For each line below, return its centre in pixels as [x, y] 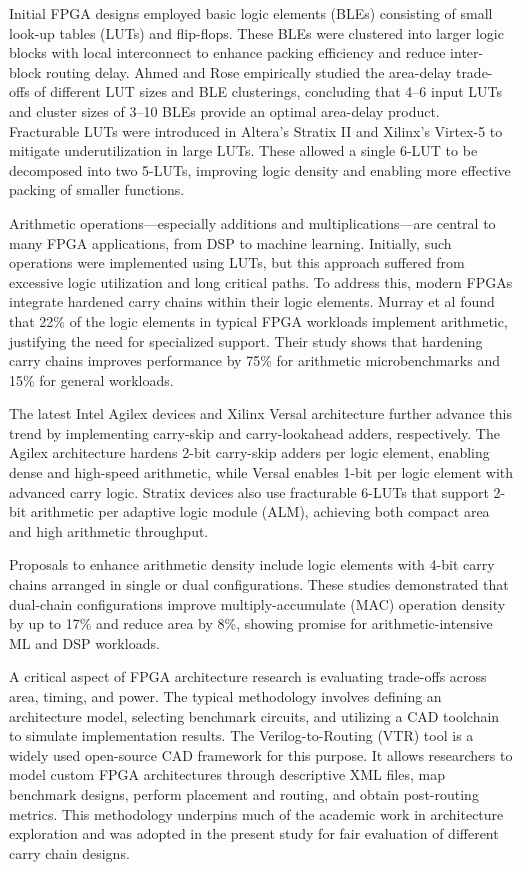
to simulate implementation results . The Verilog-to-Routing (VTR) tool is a [241, 735]
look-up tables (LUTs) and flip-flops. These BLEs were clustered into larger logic [256, 32]
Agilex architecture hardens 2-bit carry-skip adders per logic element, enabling [249, 452]
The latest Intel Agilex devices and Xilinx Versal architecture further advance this [260, 413]
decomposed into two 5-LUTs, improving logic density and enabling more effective [260, 169]
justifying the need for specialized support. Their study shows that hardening [246, 340]
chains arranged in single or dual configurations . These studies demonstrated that [259, 584]
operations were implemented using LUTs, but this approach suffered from [237, 262]
